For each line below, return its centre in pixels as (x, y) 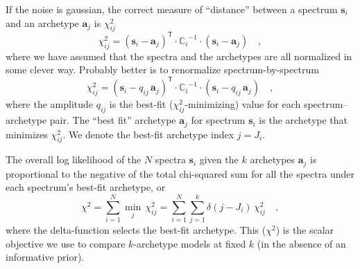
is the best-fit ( (141, 104)
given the (219, 159)
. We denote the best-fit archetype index (148, 134)
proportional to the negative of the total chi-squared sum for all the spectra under (180, 173)
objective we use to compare (66, 243)
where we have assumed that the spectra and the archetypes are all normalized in (179, 56)
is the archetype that (303, 120)
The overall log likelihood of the (74, 159)
